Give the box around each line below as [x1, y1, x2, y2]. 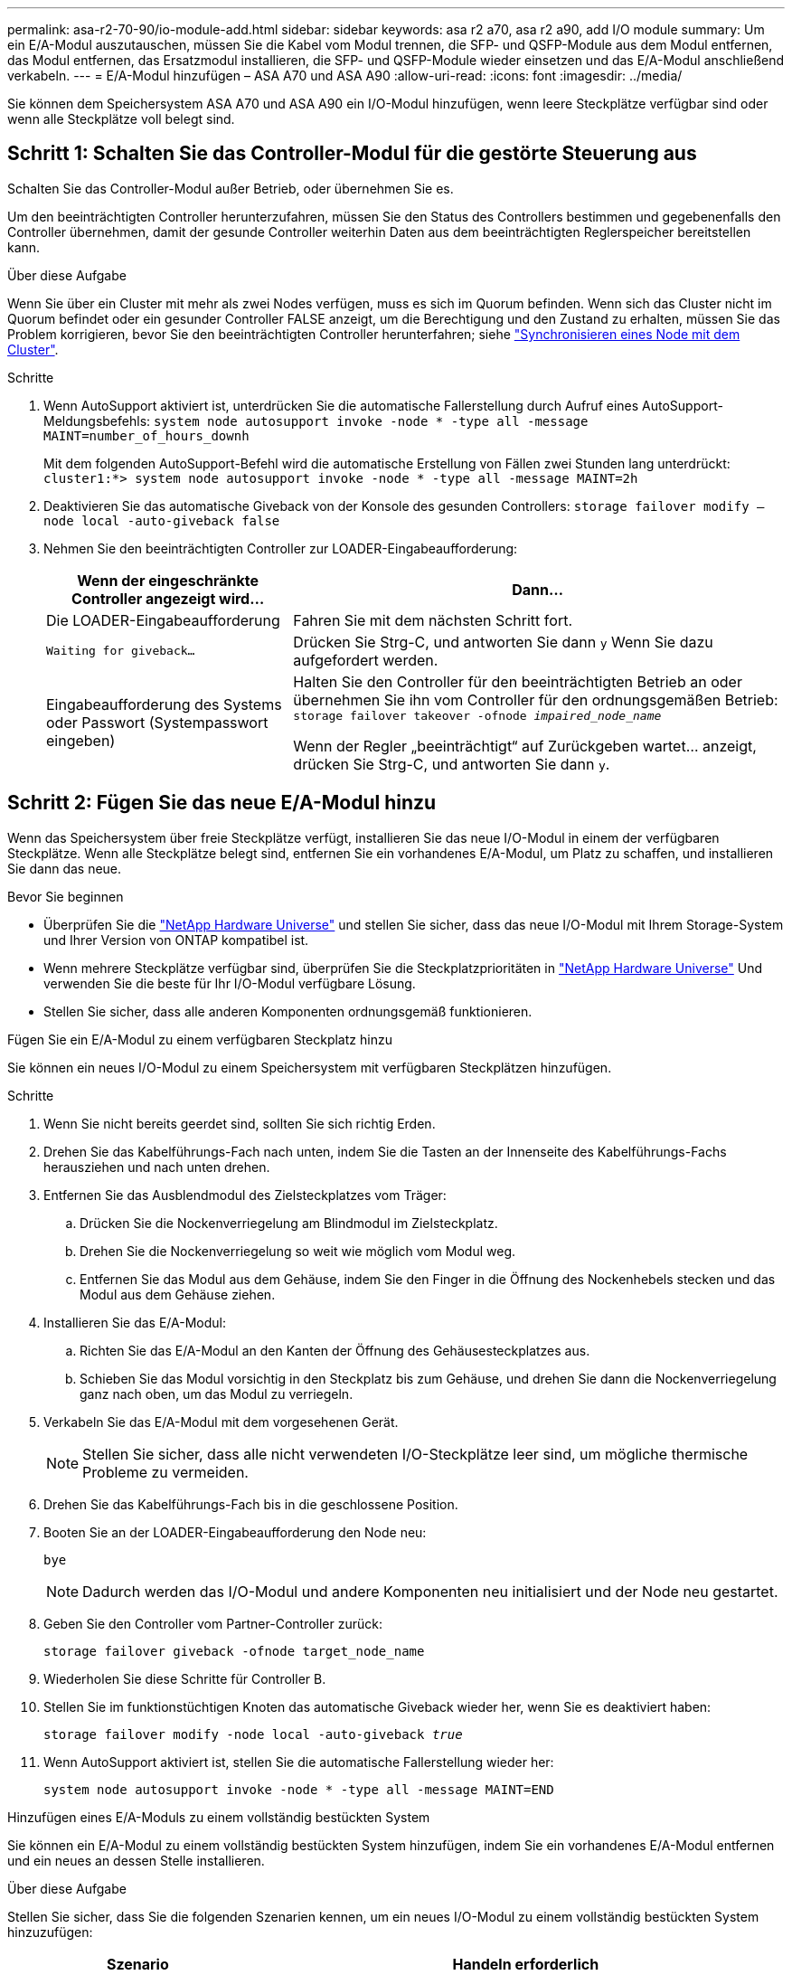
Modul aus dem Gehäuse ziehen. [80, 1286, 276, 1302]
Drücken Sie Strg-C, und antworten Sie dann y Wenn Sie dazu [293, 632, 713, 651]
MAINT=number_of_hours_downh [43, 428, 250, 443]
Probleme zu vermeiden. [82, 1462, 249, 1481]
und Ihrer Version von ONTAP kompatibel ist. [43, 931, 309, 948]
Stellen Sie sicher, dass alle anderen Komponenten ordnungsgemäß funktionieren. [43, 1003, 533, 1019]
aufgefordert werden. [293, 650, 438, 669]
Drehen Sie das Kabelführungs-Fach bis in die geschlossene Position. [43, 1496, 458, 1512]
